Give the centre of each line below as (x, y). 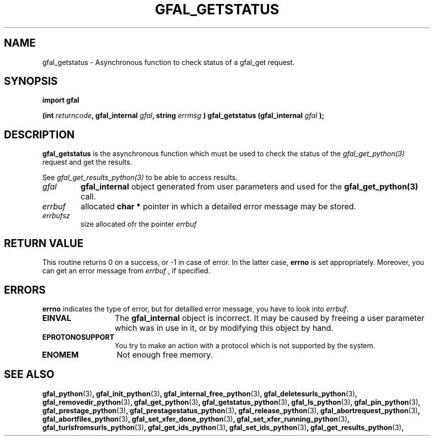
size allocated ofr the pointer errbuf (138, 224)
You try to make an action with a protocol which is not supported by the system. (245, 345)
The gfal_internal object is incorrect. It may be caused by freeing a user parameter (270, 318)
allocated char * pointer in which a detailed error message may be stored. (218, 207)
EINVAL (57, 318)
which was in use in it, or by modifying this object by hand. (224, 328)
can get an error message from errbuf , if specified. (126, 271)
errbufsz (56, 216)
